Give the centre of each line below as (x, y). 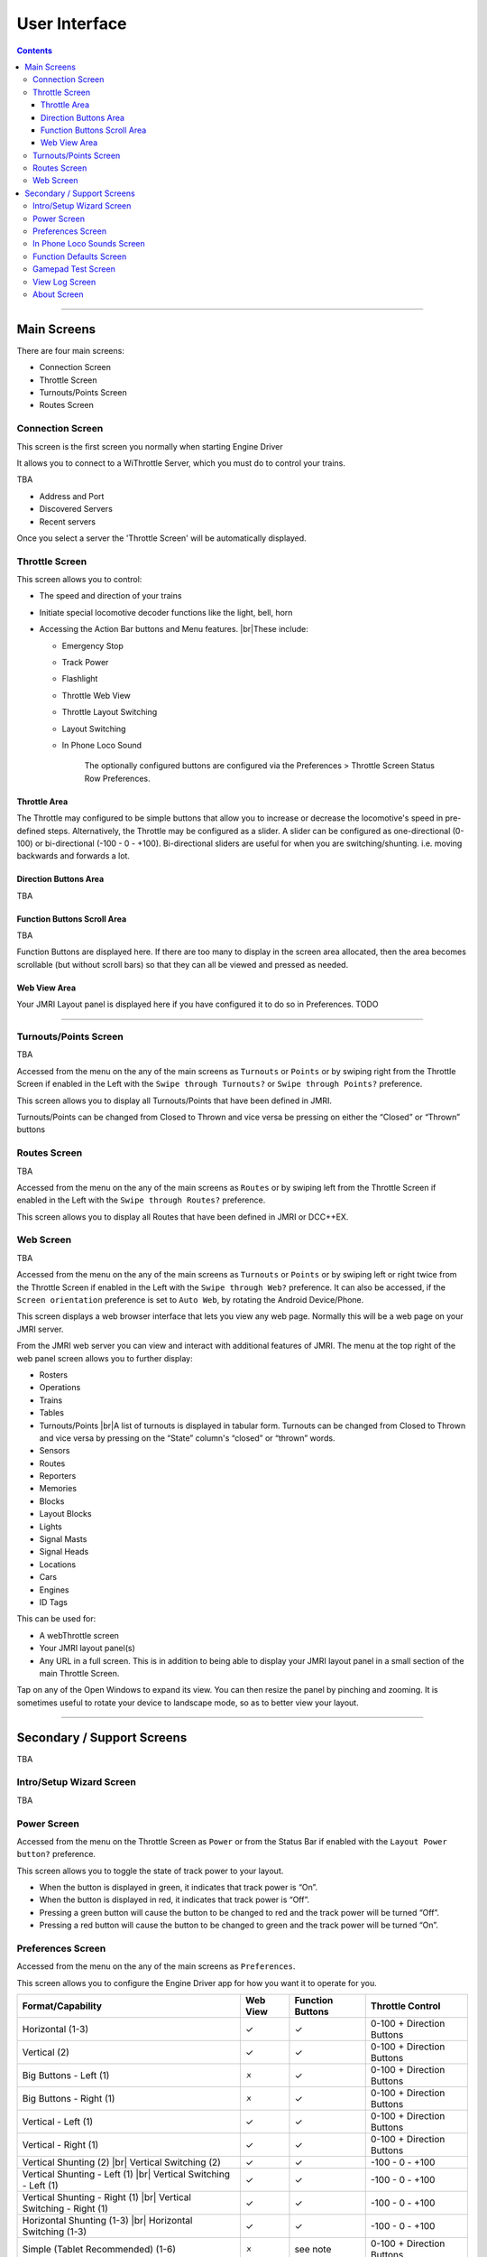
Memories (58, 1489)
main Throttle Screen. (79, 1673)
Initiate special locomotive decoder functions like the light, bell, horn (166, 612)
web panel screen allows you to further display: (105, 1358)
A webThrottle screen (79, 1635)
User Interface (72, 23)
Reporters (58, 1476)
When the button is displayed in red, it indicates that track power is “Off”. (175, 1899)
